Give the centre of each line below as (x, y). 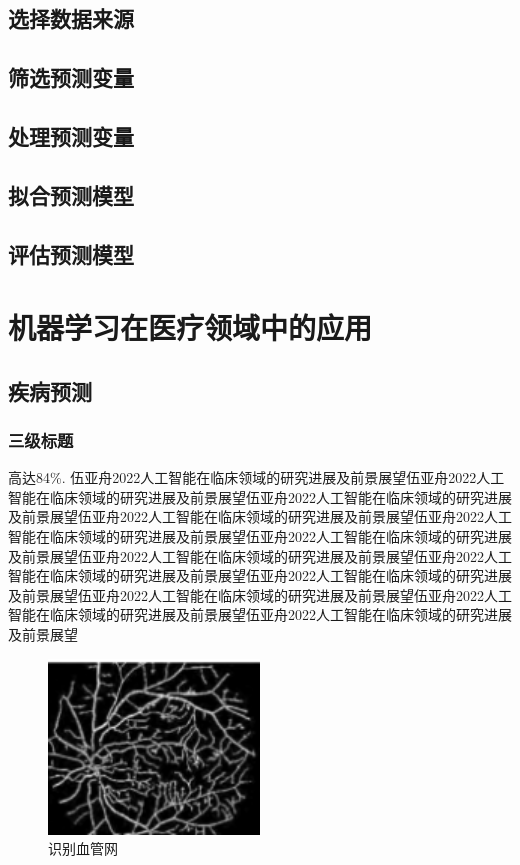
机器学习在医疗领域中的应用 (190, 327)
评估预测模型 (71, 253)
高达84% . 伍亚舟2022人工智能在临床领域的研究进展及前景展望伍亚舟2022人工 (256, 477)
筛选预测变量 (71, 77)
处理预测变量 (71, 135)
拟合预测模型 (71, 194)
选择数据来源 (71, 18)
